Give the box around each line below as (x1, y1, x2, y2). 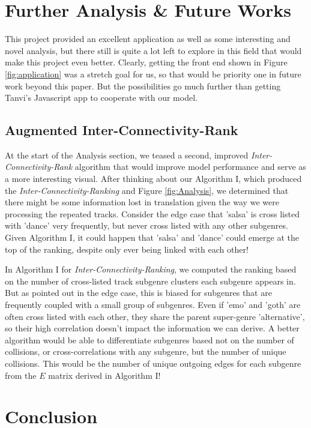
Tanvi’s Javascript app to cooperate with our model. (5, 91, 198, 104)
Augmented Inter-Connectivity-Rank (5, 121, 238, 139)
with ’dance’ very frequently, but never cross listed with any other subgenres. (5, 219, 288, 232)
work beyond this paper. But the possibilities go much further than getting (5, 79, 281, 92)
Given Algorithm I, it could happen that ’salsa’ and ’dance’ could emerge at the (5, 231, 299, 244)
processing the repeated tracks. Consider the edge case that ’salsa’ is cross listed (5, 207, 300, 220)
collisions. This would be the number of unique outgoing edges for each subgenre (5, 357, 301, 369)
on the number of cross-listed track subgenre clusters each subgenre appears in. (5, 274, 296, 287)
